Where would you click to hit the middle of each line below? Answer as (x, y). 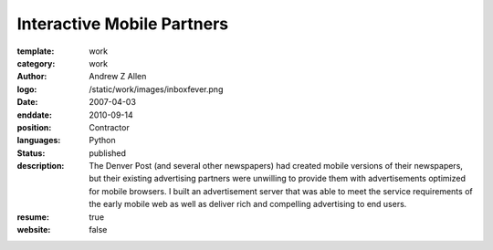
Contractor (109, 127)
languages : (39, 141)
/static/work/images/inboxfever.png (156, 89)
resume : (33, 217)
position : (34, 127)
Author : (32, 77)
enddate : (34, 115)
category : (36, 63)
